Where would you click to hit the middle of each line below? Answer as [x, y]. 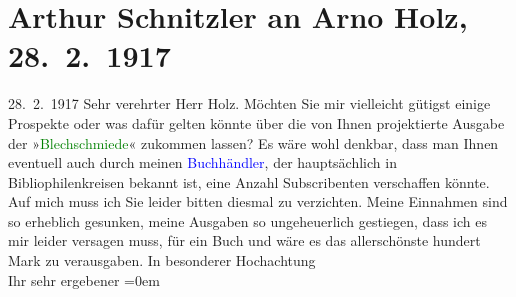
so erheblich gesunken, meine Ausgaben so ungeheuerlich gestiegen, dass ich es [247, 220]
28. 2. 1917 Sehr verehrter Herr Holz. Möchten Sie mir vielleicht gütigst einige [249, 103]
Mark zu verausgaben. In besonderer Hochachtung [162, 260]
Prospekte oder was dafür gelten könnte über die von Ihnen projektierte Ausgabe [256, 122]
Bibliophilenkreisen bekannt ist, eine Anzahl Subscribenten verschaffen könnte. [249, 181]
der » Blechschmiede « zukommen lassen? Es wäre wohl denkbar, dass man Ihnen [253, 142]
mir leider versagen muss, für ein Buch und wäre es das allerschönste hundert [244, 240]
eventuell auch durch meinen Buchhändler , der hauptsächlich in [202, 162]
